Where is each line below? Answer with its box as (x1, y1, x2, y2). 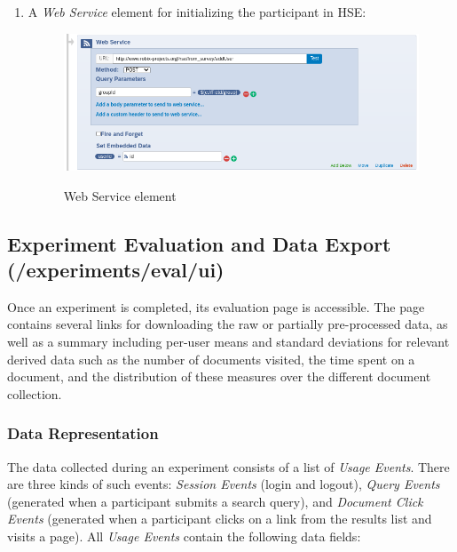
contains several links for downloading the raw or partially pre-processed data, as (7, 315, 448, 333)
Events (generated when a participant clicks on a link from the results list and (7, 509, 432, 528)
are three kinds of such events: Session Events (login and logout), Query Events (7, 475, 440, 493)
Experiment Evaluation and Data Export (7, 229, 391, 257)
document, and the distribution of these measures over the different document (7, 367, 431, 386)
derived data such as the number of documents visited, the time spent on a (7, 349, 415, 368)
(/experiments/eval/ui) (7, 256, 225, 284)
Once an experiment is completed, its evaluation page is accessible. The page (7, 297, 425, 316)
